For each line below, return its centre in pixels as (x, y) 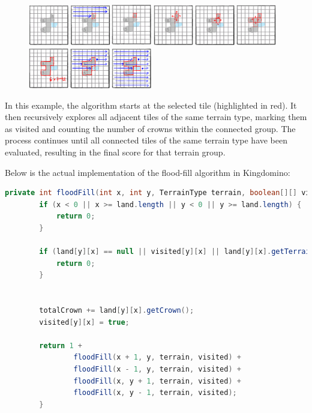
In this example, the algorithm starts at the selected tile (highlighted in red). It (151, 105)
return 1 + (61, 345)
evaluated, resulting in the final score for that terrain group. (115, 152)
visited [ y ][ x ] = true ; (84, 322)
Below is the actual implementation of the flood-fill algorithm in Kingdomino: (148, 172)
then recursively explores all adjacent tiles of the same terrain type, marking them (156, 117)
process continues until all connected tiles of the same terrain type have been (146, 140)
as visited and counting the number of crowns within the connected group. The (150, 128)
